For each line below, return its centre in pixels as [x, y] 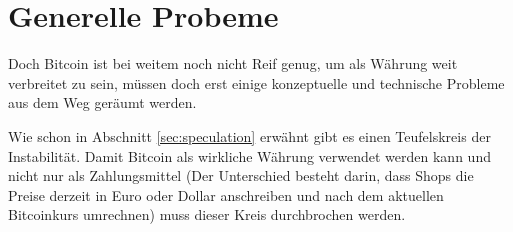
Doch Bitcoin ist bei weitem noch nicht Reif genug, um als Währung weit [233, 63]
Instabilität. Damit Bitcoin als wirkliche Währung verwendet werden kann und [249, 155]
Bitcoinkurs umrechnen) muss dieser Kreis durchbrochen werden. [207, 214]
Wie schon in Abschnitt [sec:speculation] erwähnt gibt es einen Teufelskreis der [249, 135]
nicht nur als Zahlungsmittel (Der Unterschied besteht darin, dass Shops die [241, 175]
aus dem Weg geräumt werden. [102, 102]
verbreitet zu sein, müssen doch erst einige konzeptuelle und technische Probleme [256, 82]
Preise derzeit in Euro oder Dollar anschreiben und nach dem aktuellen [226, 194]
